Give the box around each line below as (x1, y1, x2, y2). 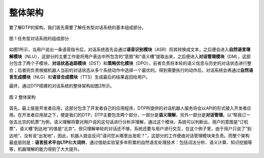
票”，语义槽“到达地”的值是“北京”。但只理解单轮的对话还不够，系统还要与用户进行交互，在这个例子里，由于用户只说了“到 (9, 126, 252, 132)
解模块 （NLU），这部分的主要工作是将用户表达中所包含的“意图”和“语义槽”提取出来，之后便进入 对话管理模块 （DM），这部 (9, 53, 251, 59)
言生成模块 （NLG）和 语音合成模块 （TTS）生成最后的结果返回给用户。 (9, 74, 151, 80)
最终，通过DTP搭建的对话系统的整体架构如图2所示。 (9, 83, 115, 89)
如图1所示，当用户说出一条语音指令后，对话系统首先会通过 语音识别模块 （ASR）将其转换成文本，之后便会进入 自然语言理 (9, 46, 251, 52)
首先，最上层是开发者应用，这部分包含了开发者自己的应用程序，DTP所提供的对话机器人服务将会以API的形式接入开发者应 (9, 105, 252, 111)
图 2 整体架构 (9, 94, 36, 100)
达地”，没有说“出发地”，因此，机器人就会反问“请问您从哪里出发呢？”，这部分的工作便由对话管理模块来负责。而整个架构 (9, 133, 250, 138)
